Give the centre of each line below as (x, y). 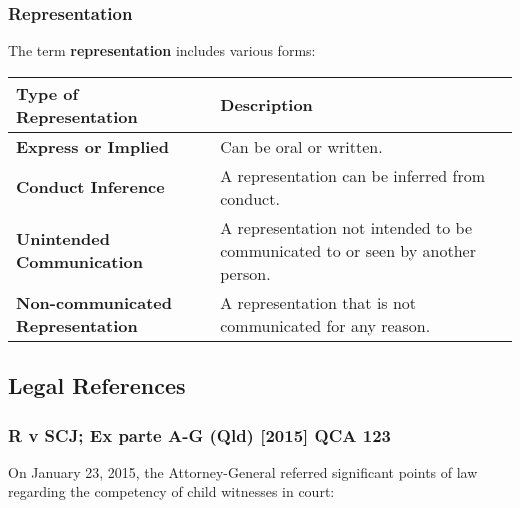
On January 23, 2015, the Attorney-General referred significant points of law (243, 471)
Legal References (97, 385)
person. (245, 273)
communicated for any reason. (325, 325)
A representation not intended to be (346, 227)
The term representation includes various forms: (162, 50)
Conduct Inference (90, 187)
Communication (79, 262)
